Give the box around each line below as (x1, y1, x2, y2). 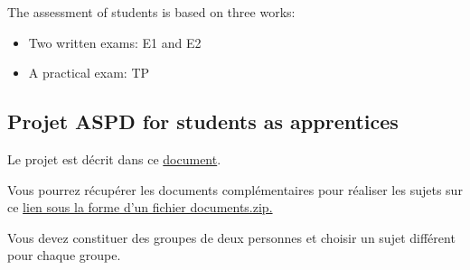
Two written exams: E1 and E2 (28, 33, 202, 51)
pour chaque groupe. (7, 246, 121, 265)
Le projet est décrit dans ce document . (7, 149, 221, 168)
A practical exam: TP (28, 63, 150, 82)
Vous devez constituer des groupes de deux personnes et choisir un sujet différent (7, 228, 456, 247)
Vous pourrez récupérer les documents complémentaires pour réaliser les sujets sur (7, 180, 463, 199)
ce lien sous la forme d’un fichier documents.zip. (7, 198, 273, 217)
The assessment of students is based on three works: (7, 3, 296, 21)
